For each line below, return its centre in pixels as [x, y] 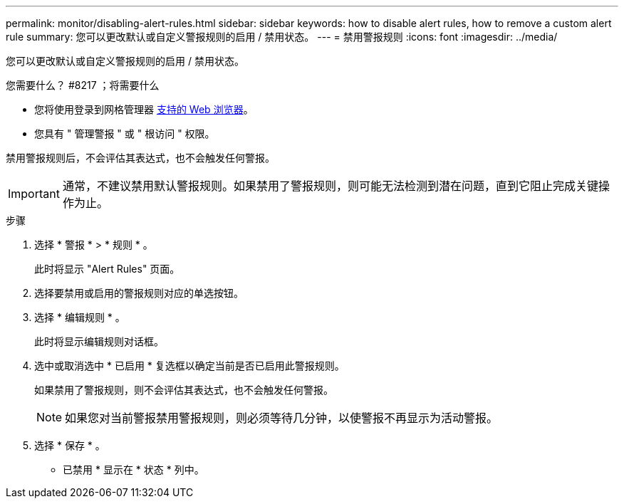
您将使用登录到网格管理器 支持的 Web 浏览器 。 [144, 109]
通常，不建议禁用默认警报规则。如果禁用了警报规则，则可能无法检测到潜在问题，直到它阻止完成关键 [330, 186]
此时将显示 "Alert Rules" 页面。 [107, 269]
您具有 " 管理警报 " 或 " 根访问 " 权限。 [125, 133]
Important [34, 194]
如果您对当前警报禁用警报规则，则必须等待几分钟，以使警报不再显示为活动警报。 [282, 418]
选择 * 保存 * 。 [70, 445]
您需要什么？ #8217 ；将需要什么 [83, 85]
